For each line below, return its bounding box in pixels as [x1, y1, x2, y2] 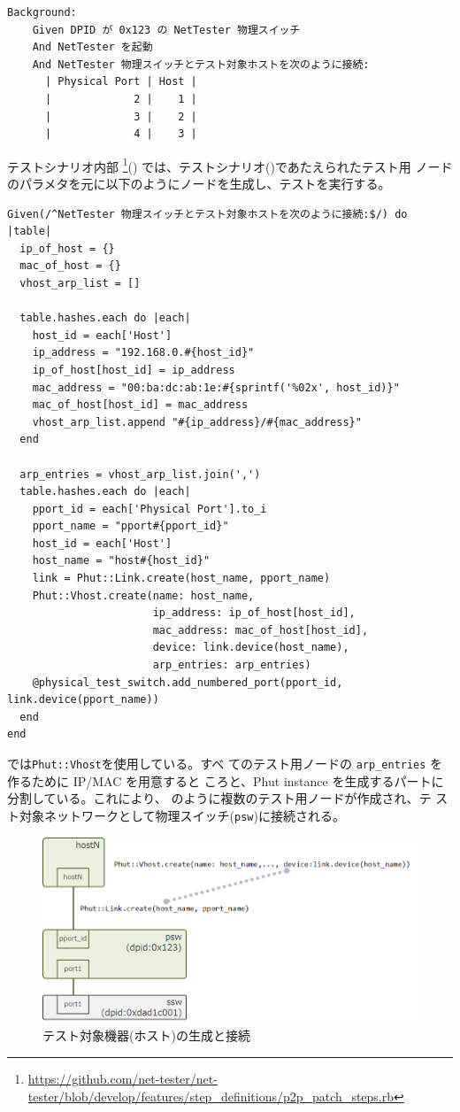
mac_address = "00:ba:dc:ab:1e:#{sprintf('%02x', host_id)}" [32, 381, 400, 394]
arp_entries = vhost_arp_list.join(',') [19, 467, 261, 481]
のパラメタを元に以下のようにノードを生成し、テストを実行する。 [7, 174, 391, 192]
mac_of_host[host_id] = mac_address [32, 398, 249, 412]
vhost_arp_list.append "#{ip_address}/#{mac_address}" [32, 415, 362, 429]
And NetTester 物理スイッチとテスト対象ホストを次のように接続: [32, 58, 370, 71]
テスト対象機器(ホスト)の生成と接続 [42, 1026, 250, 1045]
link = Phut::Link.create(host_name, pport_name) [32, 572, 331, 585]
